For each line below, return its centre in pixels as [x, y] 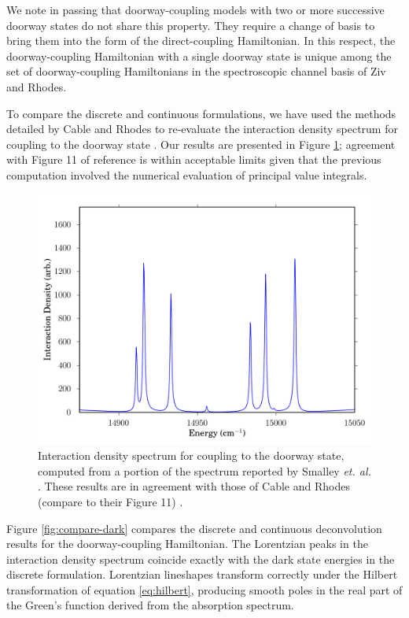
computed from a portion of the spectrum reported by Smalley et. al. [204, 470]
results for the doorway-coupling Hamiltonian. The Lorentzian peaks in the [187, 544]
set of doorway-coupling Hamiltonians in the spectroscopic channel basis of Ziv [196, 71]
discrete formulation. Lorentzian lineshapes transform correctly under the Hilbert [202, 574]
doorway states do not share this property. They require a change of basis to [191, 25]
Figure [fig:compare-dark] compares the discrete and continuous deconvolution [194, 528]
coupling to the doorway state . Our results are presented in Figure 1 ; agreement [201, 144]
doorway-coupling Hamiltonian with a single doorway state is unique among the [199, 56]
